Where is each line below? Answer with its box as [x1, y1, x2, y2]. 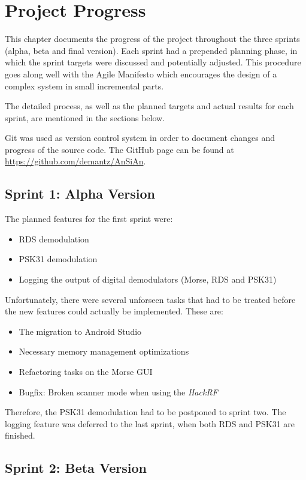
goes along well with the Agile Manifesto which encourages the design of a [5, 67, 277, 80]
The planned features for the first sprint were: [5, 212, 173, 225]
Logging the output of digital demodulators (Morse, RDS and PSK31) [19, 273, 277, 286]
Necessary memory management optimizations [19, 345, 189, 358]
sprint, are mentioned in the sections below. [5, 111, 165, 124]
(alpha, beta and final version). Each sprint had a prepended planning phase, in [5, 44, 298, 56]
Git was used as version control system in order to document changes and [5, 131, 275, 144]
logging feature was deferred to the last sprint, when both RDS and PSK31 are [5, 417, 295, 430]
